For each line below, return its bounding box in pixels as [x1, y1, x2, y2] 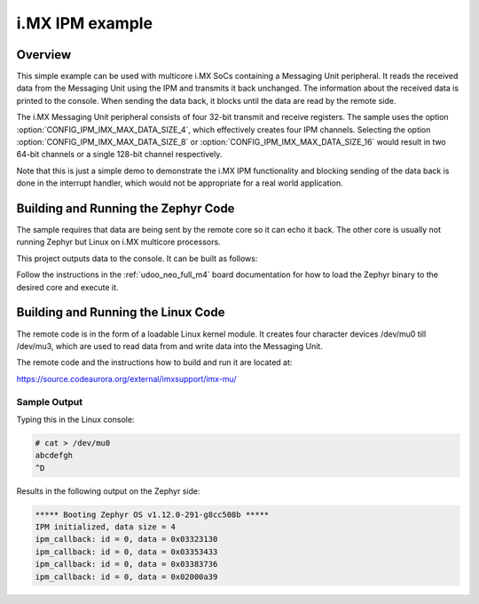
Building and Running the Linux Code [16, 305, 225, 320]
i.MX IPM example [16, 13, 153, 33]
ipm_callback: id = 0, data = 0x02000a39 [35, 571, 218, 582]
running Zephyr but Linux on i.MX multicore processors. [16, 236, 221, 248]
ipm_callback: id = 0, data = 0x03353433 [35, 546, 218, 557]
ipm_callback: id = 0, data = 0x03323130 [35, 534, 218, 544]
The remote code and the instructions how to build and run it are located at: [16, 357, 293, 368]
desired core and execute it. [16, 282, 119, 292]
